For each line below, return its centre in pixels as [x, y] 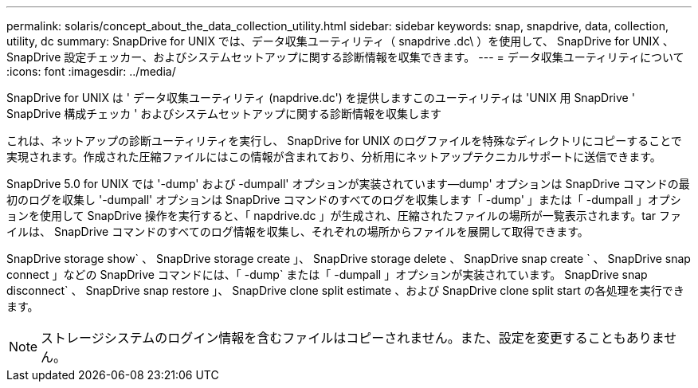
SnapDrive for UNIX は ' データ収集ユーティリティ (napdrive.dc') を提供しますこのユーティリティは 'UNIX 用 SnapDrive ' [321, 98]
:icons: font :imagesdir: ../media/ [91, 71]
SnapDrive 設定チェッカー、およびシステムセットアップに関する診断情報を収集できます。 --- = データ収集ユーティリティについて [345, 57]
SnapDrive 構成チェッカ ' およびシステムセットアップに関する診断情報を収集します [224, 114]
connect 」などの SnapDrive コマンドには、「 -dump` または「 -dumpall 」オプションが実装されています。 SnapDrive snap [327, 274]
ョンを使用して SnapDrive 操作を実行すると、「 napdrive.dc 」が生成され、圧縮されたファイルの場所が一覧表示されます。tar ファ [344, 216]
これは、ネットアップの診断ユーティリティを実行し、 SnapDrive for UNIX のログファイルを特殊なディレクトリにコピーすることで [344, 141]
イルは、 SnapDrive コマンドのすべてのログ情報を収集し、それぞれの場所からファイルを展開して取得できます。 [298, 231]
